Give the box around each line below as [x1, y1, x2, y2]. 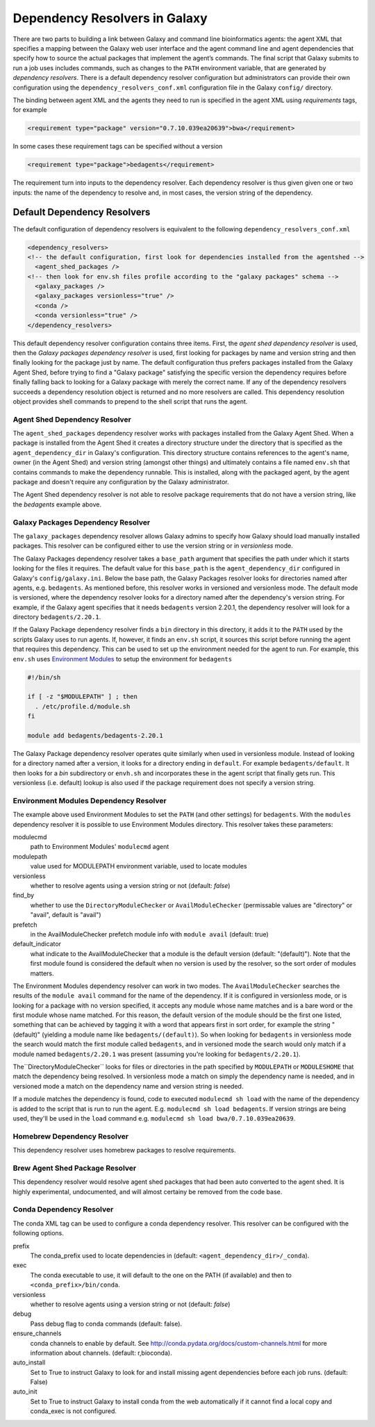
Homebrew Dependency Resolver [12, 1131, 128, 1141]
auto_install [12, 1358, 46, 1367]
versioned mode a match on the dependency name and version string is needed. [12, 1082, 244, 1090]
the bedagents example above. [12, 500, 102, 509]
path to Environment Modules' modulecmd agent [30, 843, 169, 851]
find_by [12, 891, 35, 900]
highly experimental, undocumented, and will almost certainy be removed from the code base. [12, 1187, 283, 1196]
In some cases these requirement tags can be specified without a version [12, 142, 223, 151]
